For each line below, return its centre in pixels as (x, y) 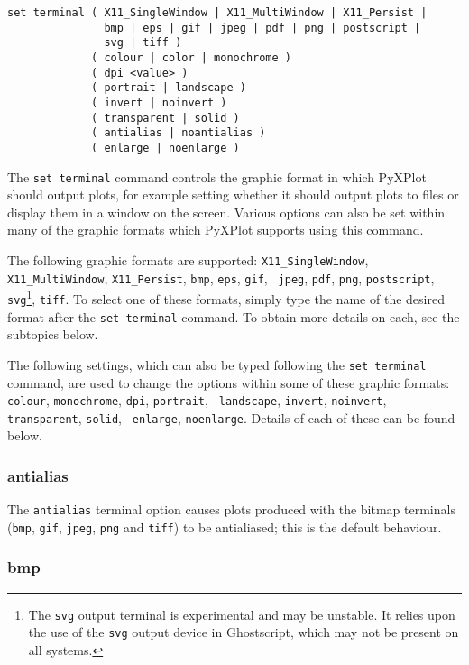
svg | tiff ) (143, 43)
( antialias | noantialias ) (179, 133)
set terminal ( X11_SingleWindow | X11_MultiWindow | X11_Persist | (217, 13)
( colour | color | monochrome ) (191, 57)
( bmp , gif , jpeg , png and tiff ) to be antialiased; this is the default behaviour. (225, 526)
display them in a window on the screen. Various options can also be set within (226, 212)
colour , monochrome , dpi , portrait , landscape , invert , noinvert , (197, 400)
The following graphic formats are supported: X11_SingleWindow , (188, 260)
